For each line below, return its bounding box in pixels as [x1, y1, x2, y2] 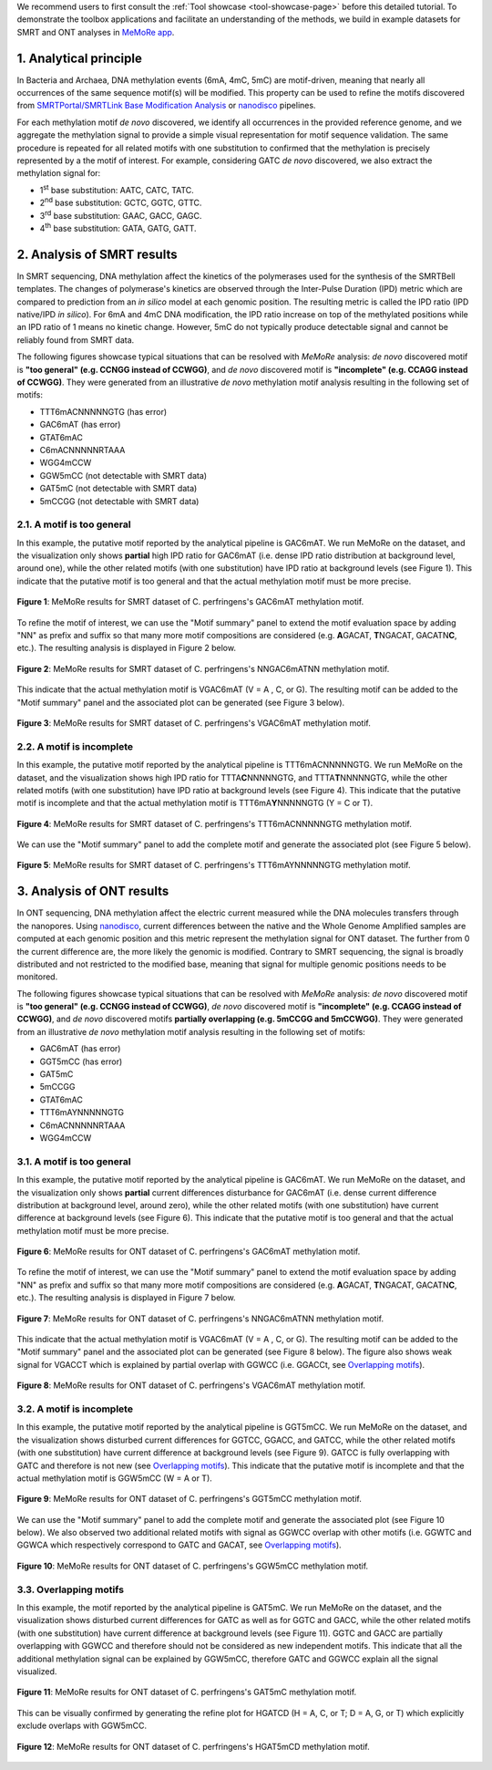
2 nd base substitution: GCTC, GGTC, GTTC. [39, 196, 202, 209]
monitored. [16, 971, 58, 982]
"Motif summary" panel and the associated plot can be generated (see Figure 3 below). [16, 697, 345, 708]
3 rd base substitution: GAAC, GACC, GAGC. [39, 208, 202, 221]
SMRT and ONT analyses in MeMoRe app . [16, 26, 175, 37]
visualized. [16, 1665, 57, 1677]
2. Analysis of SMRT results [16, 246, 178, 262]
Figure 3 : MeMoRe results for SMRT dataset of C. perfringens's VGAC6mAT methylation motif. [16, 717, 371, 729]
